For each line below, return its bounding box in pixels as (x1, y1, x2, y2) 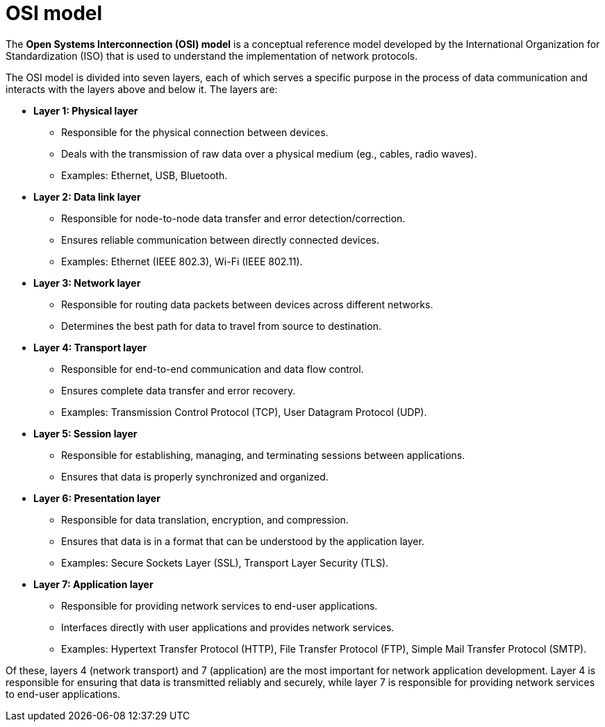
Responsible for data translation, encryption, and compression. (61, 513, 349, 526)
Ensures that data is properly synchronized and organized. (61, 470, 329, 483)
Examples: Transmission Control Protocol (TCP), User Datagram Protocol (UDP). (61, 406, 427, 418)
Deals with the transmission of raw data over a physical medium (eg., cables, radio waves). (61, 147, 477, 160)
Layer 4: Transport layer (33, 341, 147, 353)
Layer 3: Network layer (33, 276, 141, 289)
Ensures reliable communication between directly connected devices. (61, 233, 379, 246)
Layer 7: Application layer (33, 578, 154, 590)
